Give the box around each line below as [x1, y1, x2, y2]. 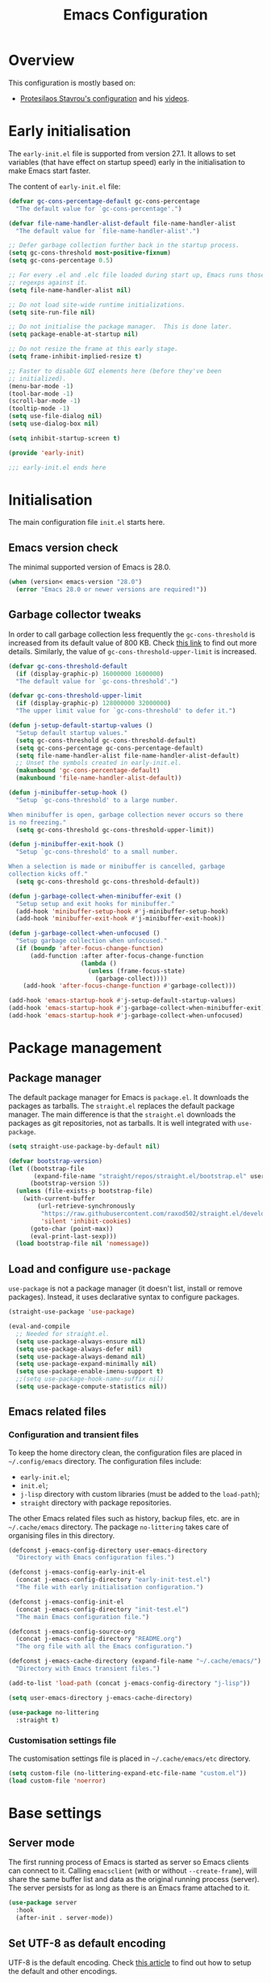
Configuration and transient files [8, 1429, 140, 1440]
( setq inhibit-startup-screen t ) [8, 434, 121, 442]
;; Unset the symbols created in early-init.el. [15, 759, 182, 767]
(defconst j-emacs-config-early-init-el [8, 1568, 147, 1576]
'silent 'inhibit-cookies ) [40, 1217, 131, 1225]
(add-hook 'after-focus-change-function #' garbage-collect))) [23, 982, 236, 990]
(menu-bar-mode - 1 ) [8, 382, 74, 390]
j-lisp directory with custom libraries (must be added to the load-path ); [19, 1489, 261, 1499]
